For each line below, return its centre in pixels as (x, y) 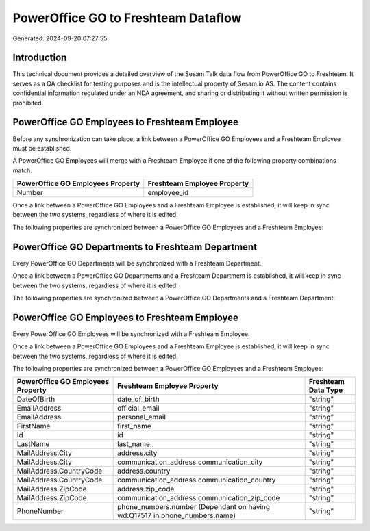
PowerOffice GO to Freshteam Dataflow (127, 18)
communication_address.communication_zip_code (198, 498)
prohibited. (28, 103)
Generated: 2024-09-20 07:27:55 (60, 38)
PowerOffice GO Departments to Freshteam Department (135, 247)
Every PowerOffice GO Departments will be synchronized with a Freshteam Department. (137, 263)
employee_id (168, 193)
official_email (138, 409)
